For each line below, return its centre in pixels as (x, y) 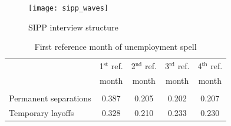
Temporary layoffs (42, 112)
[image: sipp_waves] (69, 8)
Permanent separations (50, 98)
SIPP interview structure (73, 27)
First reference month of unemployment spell (115, 47)
